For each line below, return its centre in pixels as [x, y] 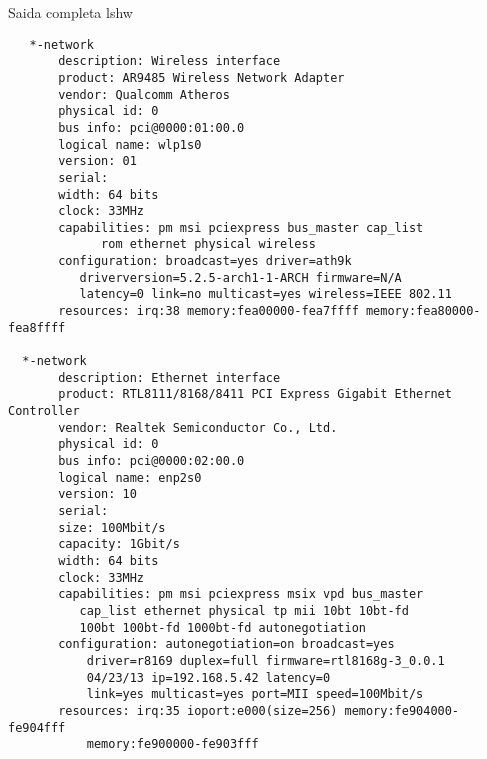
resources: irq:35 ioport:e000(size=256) [198, 710]
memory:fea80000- [423, 311]
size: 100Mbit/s [112, 527]
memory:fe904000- [402, 710]
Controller [44, 411]
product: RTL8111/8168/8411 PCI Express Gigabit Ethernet [255, 394]
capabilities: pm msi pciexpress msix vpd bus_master [241, 594]
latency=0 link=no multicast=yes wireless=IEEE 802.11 [265, 294]
